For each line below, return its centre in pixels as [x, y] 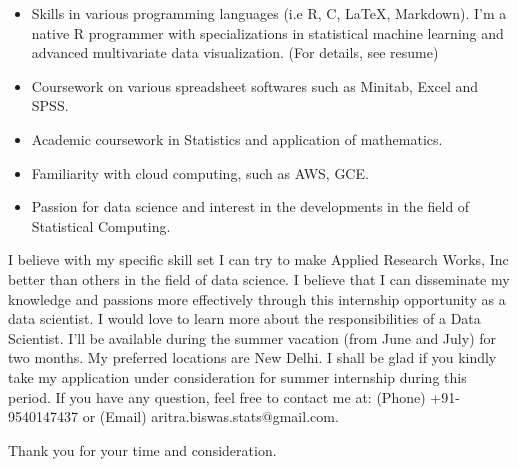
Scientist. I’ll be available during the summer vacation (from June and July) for [252, 337]
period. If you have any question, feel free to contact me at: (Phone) [217, 396]
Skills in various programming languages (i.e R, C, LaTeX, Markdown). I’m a [269, 13]
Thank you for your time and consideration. [142, 449]
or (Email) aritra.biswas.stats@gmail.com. [210, 416]
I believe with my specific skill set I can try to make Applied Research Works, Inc [258, 259]
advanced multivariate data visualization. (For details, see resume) [235, 52]
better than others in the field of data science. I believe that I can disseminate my [259, 278]
